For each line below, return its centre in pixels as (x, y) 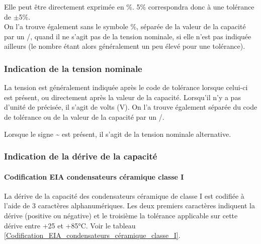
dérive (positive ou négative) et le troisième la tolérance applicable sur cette (121, 215)
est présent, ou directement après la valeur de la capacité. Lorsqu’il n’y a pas (122, 97)
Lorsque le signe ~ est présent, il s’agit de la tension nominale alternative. (118, 134)
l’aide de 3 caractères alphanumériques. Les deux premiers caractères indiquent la (129, 206)
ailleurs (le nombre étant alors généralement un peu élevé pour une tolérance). (125, 46)
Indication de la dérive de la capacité (81, 156)
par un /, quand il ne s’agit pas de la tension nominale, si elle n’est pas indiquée (128, 36)
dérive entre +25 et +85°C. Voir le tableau (70, 225)
